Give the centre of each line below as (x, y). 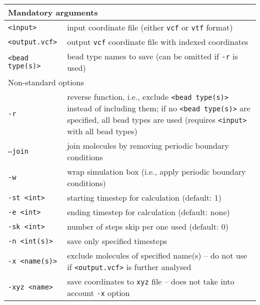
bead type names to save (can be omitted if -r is (152, 56)
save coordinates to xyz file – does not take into (151, 281)
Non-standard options (46, 82)
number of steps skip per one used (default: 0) (148, 226)
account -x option (98, 293)
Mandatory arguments (53, 12)
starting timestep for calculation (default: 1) (144, 197)
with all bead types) (102, 131)
